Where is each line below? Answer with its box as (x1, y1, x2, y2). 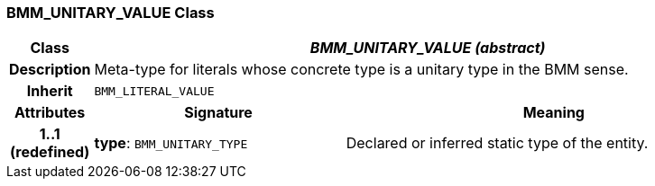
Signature (184, 103, 253, 122)
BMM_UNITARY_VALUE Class (6, 4, 215, 22)
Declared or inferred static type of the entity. (346, 134, 649, 153)
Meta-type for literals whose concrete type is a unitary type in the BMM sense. (94, 60, 629, 79)
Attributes (14, 103, 86, 122)
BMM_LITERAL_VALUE (94, 84, 215, 98)
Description (9, 60, 91, 79)
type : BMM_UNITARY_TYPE (94, 134, 248, 153)
